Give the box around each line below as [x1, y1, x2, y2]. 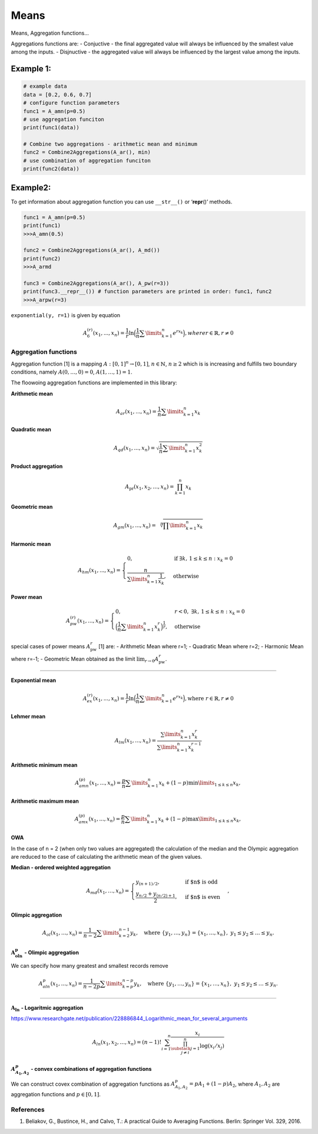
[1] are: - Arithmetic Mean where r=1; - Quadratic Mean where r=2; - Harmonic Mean [98, 643, 304, 650]
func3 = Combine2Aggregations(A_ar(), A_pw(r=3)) [23, 280, 170, 286]
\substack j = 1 [170, 1046, 200, 1051]
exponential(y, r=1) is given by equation [11, 311, 121, 318]
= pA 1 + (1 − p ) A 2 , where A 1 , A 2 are [189, 1080, 280, 1089]
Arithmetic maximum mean [11, 797, 79, 805]
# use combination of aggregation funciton [23, 157, 151, 164]
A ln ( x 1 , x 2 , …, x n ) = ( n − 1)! [92, 1039, 162, 1047]
